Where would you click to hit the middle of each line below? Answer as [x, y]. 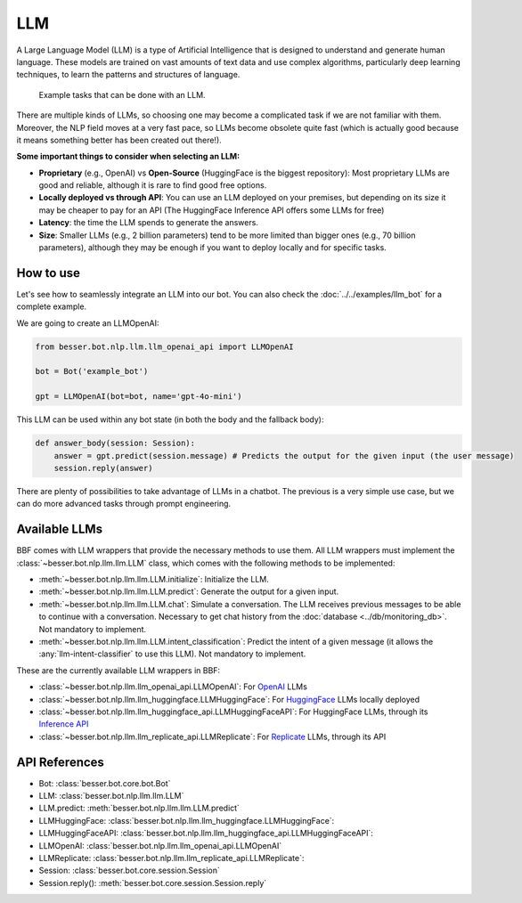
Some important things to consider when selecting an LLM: [128, 157]
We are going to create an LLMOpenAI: [88, 323]
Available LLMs [59, 529]
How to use [48, 273]
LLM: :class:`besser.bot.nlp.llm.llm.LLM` [111, 796]
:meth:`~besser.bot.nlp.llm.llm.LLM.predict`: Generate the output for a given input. [189, 591]
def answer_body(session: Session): [115, 443]
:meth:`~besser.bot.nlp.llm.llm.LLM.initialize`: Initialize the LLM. [154, 580]
